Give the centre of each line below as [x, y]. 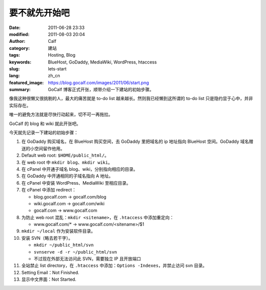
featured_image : [26, 82]
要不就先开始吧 [39, 13]
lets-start [57, 68]
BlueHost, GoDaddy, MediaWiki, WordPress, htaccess [102, 62]
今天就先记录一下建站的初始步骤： [44, 132]
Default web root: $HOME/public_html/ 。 [65, 156]
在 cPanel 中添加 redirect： [49, 190]
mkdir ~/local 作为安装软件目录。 [58, 231]
